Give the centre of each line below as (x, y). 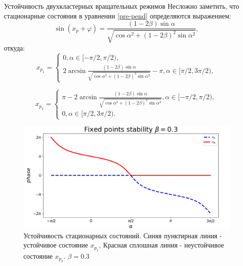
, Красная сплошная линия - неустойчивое (161, 245)
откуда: (14, 47)
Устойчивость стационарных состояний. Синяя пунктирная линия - (123, 235)
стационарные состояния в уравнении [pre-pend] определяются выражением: (118, 15)
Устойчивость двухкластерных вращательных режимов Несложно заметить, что (122, 6)
